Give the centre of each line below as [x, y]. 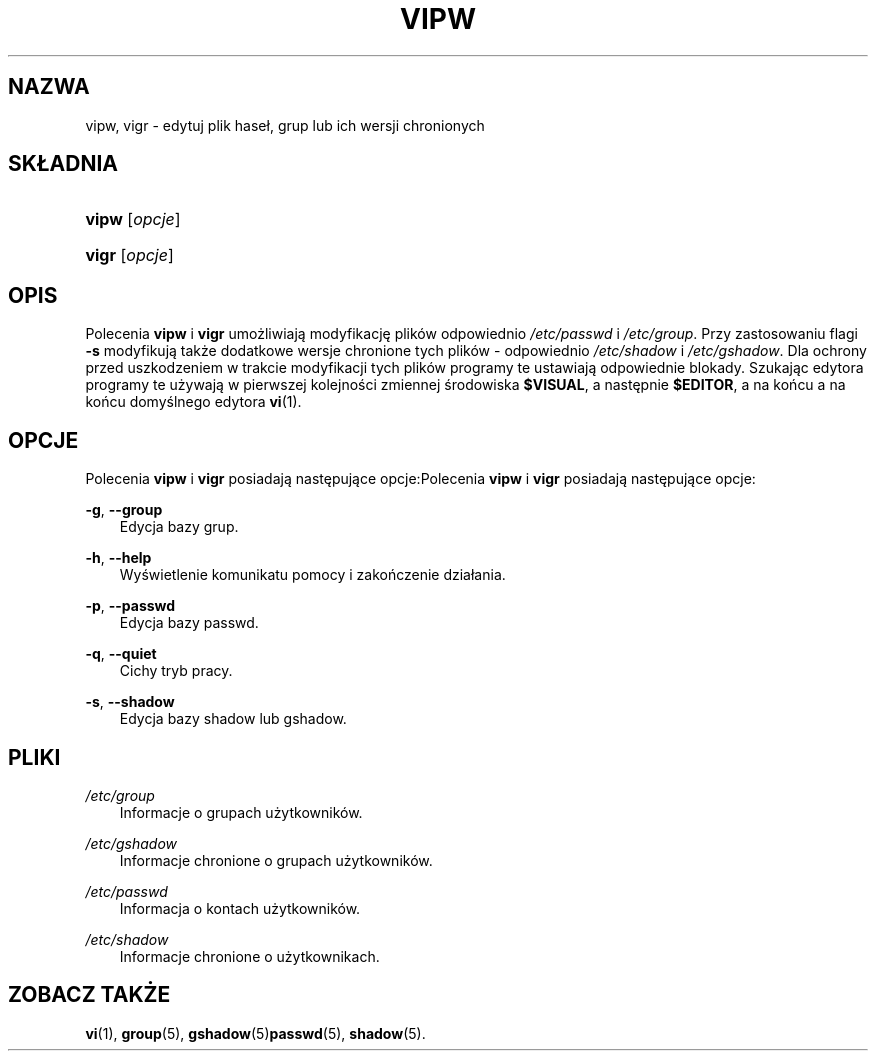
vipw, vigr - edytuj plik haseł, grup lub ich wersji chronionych [285, 125]
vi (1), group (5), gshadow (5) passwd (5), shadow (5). [255, 1033]
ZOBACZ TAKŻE [89, 995]
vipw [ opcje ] [133, 219]
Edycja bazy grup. [179, 527]
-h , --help [118, 558]
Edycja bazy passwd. [189, 623]
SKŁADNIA [63, 164]
